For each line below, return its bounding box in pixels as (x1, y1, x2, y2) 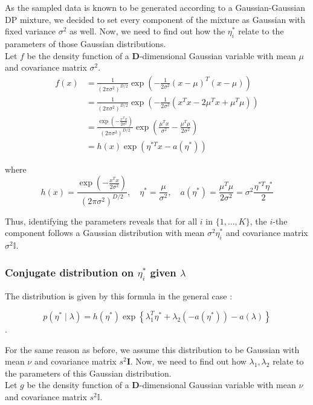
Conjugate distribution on (5, 264, 134, 279)
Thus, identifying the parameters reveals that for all (5, 214, 198, 227)
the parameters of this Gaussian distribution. (5, 366, 172, 379)
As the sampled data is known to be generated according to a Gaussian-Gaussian (5, 1, 306, 13)
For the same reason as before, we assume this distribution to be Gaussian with (5, 343, 300, 356)
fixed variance (5, 25, 56, 37)
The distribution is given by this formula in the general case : (5, 290, 233, 302)
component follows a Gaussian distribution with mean (5, 226, 205, 239)
